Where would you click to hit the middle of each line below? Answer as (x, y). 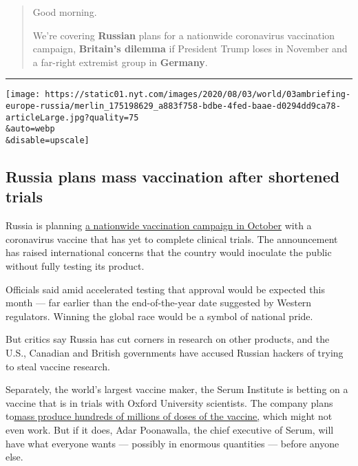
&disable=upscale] (48, 140)
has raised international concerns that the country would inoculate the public (169, 252)
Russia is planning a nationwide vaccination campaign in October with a (159, 225)
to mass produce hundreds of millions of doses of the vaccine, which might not (169, 416)
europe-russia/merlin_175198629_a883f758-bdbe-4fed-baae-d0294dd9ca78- (173, 106)
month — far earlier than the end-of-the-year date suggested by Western (159, 303)
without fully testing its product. (75, 266)
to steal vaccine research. (58, 366)
